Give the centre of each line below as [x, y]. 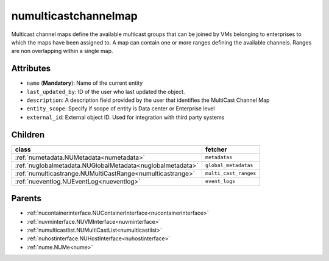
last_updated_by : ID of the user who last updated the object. [106, 91]
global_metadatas [229, 166]
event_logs [220, 181]
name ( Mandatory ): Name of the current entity [85, 83]
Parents [27, 198]
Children [28, 134]
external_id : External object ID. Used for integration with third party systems [126, 117]
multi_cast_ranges [231, 173]
